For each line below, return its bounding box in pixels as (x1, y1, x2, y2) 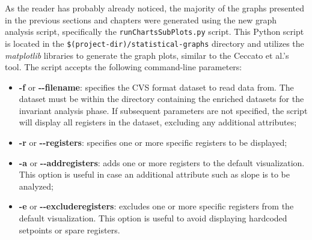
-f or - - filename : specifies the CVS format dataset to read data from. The (19, 80, 294, 93)
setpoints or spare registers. (19, 223, 120, 236)
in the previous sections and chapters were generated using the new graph (5, 13, 277, 26)
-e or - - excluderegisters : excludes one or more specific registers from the (19, 200, 294, 212)
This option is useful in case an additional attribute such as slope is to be (19, 168, 290, 181)
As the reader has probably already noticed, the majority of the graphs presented (5, 2, 304, 14)
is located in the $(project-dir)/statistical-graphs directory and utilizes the (5, 37, 304, 49)
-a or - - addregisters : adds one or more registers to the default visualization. (19, 156, 305, 169)
